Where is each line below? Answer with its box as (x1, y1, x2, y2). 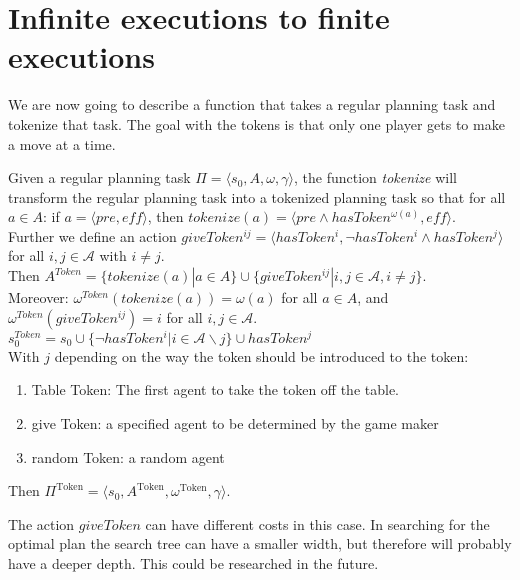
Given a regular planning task (8, 167, 191, 188)
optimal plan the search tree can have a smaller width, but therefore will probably (8, 533, 512, 554)
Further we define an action (8, 225, 177, 246)
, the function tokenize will (294, 167, 457, 188)
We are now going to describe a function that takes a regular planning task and (8, 94, 496, 115)
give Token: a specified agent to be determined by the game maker (31, 413, 439, 434)
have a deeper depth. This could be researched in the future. (8, 553, 379, 574)
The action (8, 513, 75, 534)
